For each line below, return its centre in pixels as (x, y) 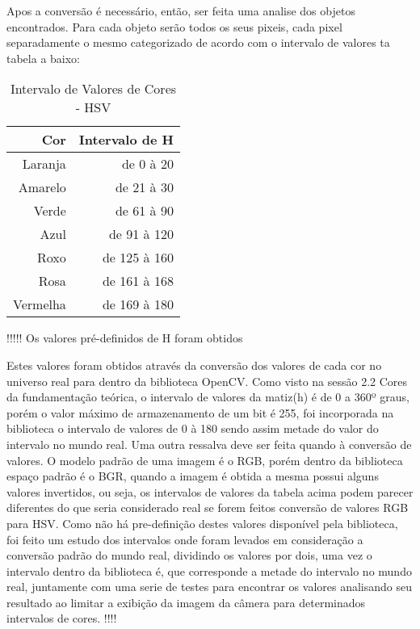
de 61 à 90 (144, 211)
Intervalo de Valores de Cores (93, 89)
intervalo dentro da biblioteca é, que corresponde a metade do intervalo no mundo (209, 570)
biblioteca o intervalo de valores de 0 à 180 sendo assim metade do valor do (193, 428)
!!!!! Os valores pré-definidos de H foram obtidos (125, 338)
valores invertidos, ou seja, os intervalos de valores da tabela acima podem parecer (210, 491)
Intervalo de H (126, 140)
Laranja (44, 164)
